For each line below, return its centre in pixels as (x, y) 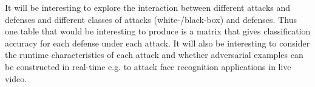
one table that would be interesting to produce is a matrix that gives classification (158, 31)
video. (16, 78)
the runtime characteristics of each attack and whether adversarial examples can (154, 55)
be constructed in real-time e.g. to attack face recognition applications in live (148, 66)
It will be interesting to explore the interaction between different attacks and (148, 7)
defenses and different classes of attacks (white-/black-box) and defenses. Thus (151, 19)
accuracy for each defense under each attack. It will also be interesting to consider (157, 43)
